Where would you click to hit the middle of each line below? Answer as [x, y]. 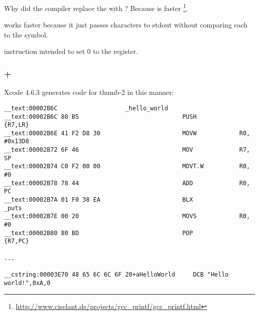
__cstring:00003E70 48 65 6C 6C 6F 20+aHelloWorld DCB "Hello [117, 274]
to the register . [116, 51]
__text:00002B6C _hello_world [86, 108]
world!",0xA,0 [27, 283]
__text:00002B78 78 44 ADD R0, [127, 183]
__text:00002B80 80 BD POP [99, 233]
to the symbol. [26, 34]
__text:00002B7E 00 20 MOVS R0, [127, 216]
